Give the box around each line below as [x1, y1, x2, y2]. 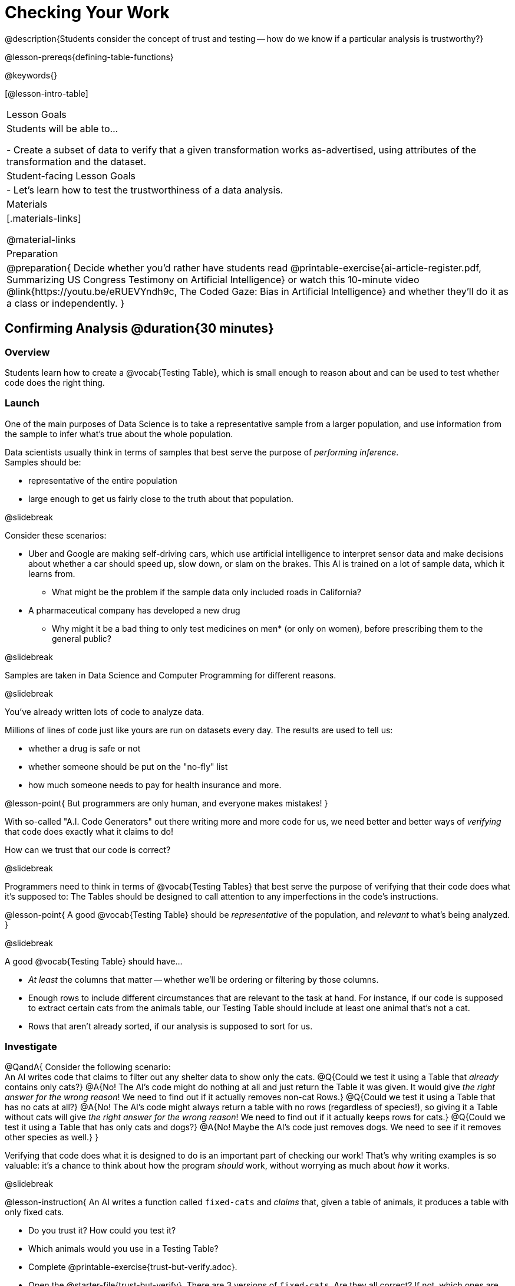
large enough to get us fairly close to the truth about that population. [28, 493, 294, 504]
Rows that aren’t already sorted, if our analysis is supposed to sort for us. [28, 1021, 313, 1031]
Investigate [5, 1041, 57, 1053]
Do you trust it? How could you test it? [28, 1225, 176, 1236]
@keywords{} [5, 70, 58, 80]
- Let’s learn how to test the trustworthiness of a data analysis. [6, 183, 283, 196]
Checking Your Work [5, 2, 170, 22]
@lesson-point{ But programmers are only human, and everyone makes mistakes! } [5, 798, 328, 808]
